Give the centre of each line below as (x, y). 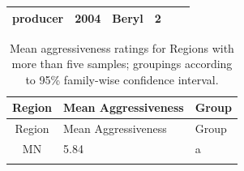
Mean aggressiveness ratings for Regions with (122, 47)
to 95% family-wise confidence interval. (122, 79)
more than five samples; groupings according (122, 64)
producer (38, 17)
